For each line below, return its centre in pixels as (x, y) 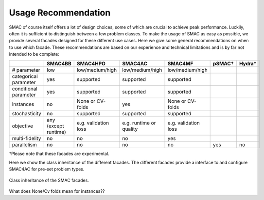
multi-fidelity (26, 138)
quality (130, 129)
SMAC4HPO (91, 63)
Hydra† (248, 63)
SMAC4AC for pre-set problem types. (47, 169)
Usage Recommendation (60, 13)
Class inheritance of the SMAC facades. (49, 180)
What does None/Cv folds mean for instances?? (57, 191)
